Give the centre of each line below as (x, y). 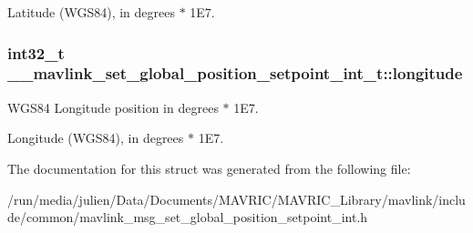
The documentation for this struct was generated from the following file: (209, 168)
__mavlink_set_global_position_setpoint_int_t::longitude (235, 73)
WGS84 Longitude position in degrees (113, 107)
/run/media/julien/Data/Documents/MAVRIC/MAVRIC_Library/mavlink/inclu (236, 199)
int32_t (36, 52)
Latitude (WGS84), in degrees (91, 12)
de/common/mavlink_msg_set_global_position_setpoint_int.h (188, 217)
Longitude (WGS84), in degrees (96, 138)
